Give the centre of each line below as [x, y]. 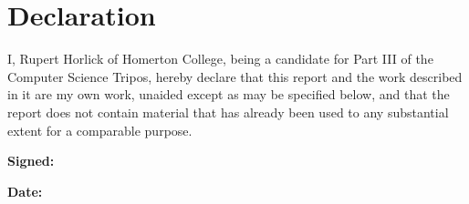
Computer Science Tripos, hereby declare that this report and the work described [235, 76]
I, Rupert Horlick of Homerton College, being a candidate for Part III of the [220, 59]
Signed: [31, 161]
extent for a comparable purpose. [100, 130]
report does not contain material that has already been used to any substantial [228, 112]
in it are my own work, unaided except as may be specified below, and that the [229, 94]
